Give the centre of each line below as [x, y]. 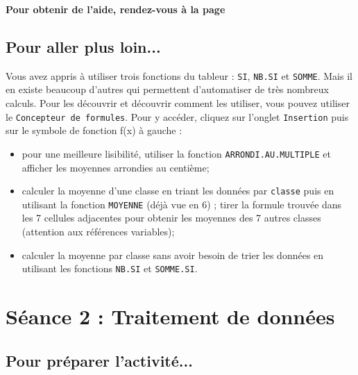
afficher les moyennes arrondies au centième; [116, 167]
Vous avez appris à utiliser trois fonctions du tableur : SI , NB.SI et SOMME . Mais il [179, 75]
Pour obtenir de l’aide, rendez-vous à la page [116, 9]
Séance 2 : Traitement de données [170, 316]
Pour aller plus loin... [83, 46]
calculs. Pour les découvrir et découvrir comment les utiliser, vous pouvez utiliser [178, 103]
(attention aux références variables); [98, 232]
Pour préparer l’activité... [99, 360]
